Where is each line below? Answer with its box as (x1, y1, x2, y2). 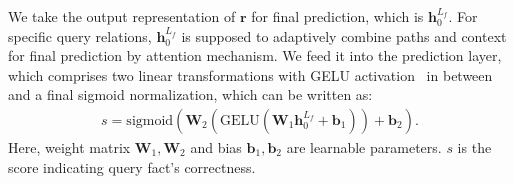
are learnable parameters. (286, 137, 442, 157)
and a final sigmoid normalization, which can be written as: (8, 84, 373, 105)
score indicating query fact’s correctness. (8, 156, 256, 177)
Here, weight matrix (8, 137, 131, 157)
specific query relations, (8, 25, 152, 46)
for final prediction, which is (251, 6, 424, 26)
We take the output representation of (8, 6, 236, 26)
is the (457, 137, 492, 157)
